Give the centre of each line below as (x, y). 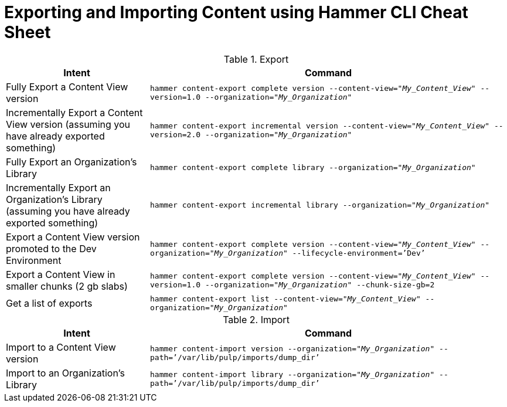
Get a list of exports (49, 303)
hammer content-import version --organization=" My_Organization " (292, 348)
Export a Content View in (61, 274)
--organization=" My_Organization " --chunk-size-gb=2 (320, 284)
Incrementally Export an (58, 187)
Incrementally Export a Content (74, 112)
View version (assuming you (68, 124)
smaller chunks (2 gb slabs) (67, 286)
